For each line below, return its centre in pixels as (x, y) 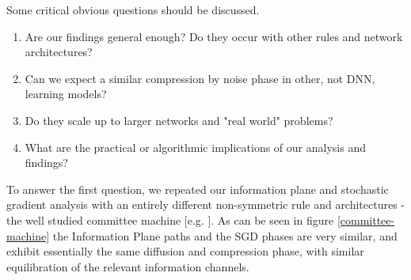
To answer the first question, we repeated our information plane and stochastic (198, 189)
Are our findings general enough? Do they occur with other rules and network (214, 36)
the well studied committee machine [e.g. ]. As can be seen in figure (170, 219)
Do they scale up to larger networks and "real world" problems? (179, 120)
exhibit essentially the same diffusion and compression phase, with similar (185, 251)
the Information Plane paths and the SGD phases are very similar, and (225, 235)
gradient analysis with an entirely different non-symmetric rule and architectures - (206, 204)
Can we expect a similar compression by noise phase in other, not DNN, (200, 78)
